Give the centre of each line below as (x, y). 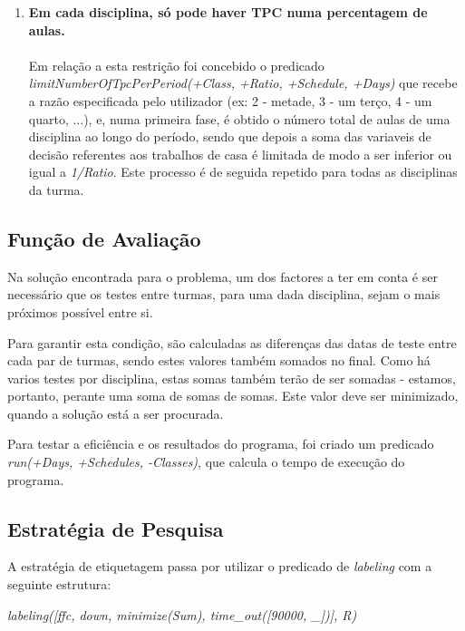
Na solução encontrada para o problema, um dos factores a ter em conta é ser (223, 276)
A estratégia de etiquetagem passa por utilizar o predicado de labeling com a (220, 566)
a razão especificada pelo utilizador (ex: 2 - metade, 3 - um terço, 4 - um (230, 100)
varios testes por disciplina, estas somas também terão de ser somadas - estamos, (232, 378)
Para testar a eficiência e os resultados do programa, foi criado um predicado (221, 444)
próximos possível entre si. (80, 311)
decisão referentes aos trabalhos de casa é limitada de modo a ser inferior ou (240, 154)
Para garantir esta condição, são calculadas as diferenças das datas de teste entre (232, 342)
